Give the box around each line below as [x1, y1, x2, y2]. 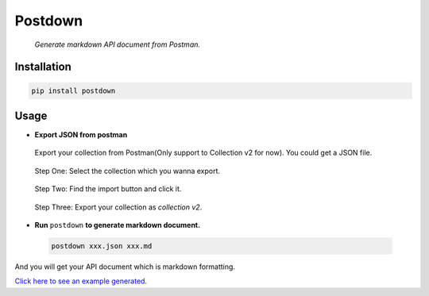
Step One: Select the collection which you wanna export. [34, 166, 221, 175]
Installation [14, 60, 71, 74]
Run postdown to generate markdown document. [34, 221, 201, 229]
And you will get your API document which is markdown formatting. [14, 262, 236, 271]
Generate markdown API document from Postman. [34, 40, 201, 49]
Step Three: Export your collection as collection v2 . [34, 202, 203, 212]
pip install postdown [31, 86, 116, 95]
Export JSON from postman [34, 130, 128, 140]
